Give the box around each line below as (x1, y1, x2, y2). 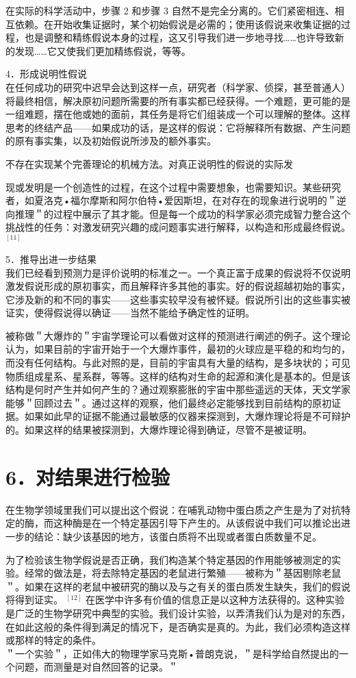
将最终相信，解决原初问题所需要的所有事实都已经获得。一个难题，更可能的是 (5, 93, 351, 108)
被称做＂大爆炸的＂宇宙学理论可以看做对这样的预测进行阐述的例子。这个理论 (5, 328, 351, 342)
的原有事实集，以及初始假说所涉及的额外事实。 (5, 134, 216, 148)
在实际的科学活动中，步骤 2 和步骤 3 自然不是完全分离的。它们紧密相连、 (5, 3, 335, 17)
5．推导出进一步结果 (5, 251, 97, 266)
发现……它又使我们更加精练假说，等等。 (14, 43, 191, 58)
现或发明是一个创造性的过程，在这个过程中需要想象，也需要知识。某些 (5, 179, 322, 194)
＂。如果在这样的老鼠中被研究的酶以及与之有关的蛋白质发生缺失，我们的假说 (5, 579, 351, 593)
